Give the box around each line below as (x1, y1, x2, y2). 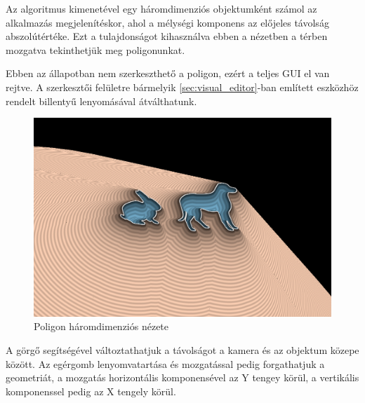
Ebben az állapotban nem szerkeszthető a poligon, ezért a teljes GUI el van (6, 66, 330, 81)
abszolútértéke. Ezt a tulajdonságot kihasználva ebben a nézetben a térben (6, 29, 328, 43)
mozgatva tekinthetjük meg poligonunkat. (6, 42, 185, 57)
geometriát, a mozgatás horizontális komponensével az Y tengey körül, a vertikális (6, 370, 359, 385)
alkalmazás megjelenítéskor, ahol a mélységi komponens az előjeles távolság (6, 15, 329, 29)
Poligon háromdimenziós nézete (34, 319, 169, 334)
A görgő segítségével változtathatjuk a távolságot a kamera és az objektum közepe (6, 342, 359, 357)
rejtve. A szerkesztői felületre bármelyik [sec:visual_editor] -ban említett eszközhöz (6, 79, 359, 94)
